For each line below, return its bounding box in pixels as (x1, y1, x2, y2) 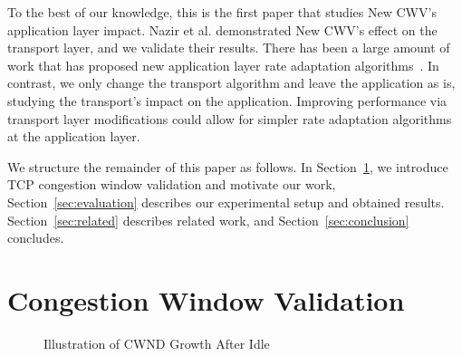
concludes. (7, 228, 64, 247)
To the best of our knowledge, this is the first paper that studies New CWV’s (7, 3, 437, 21)
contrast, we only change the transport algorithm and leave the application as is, (7, 73, 456, 92)
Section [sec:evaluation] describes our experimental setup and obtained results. (7, 192, 445, 211)
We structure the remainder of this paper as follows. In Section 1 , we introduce (7, 157, 448, 176)
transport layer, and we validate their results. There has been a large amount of (7, 38, 450, 57)
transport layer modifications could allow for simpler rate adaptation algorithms (7, 109, 452, 128)
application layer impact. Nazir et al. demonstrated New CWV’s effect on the (7, 20, 438, 39)
